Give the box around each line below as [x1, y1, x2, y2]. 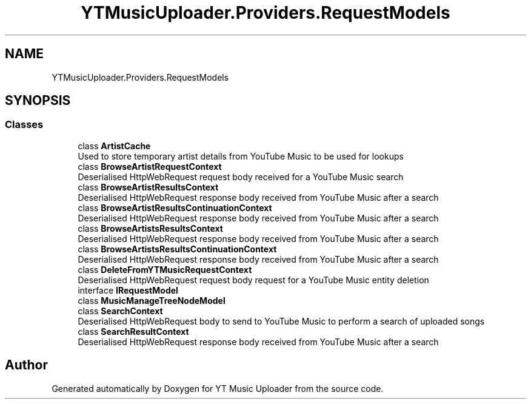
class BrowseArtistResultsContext [78, 181, 219, 192]
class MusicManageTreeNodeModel [78, 295, 225, 306]
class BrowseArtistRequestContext [78, 161, 222, 172]
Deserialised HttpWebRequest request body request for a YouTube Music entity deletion [78, 274, 429, 285]
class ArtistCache [78, 140, 151, 151]
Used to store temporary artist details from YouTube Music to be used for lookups [78, 150, 404, 161]
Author [5, 357, 48, 373]
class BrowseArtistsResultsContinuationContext [78, 243, 277, 254]
